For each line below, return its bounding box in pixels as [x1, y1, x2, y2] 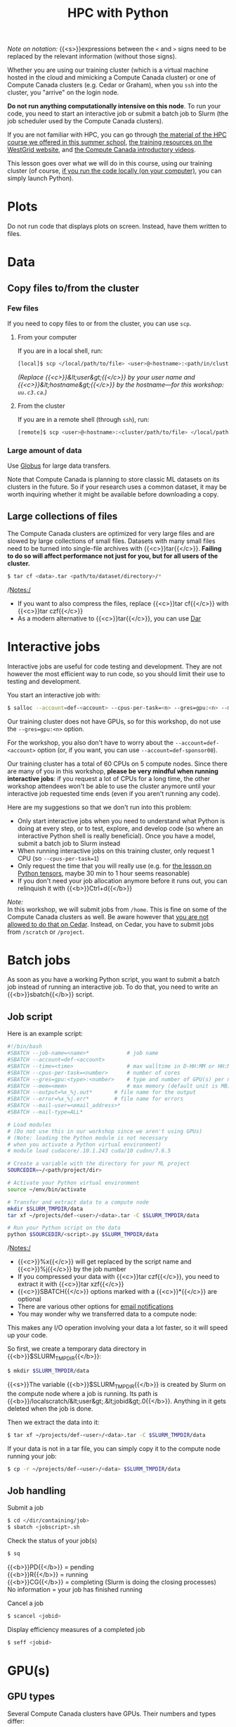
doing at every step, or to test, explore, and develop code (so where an [17, 824, 223, 833]
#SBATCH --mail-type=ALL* [7, 1109, 83, 1116]
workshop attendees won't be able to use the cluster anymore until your [7, 782, 216, 790]
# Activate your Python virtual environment [7, 1180, 140, 1187]
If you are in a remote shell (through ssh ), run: [17, 415, 150, 423]
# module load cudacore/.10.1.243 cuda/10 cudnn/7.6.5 [7, 1147, 171, 1154]
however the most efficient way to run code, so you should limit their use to [7, 669, 225, 678]
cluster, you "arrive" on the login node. [7, 88, 119, 96]
